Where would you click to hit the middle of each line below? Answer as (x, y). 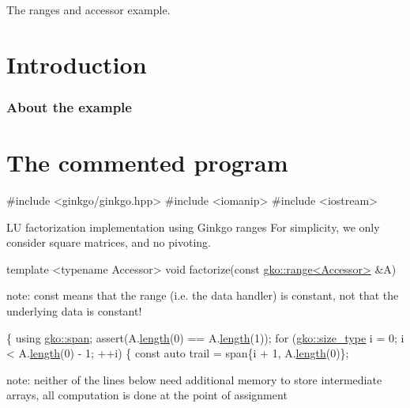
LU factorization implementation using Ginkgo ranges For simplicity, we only (193, 227)
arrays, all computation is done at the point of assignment (147, 395)
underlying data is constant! (74, 310)
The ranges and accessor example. (88, 9)
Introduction (77, 64)
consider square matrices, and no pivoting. (109, 242)
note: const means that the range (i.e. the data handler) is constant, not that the (203, 295)
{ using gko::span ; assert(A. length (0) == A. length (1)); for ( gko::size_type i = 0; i (205, 337)
